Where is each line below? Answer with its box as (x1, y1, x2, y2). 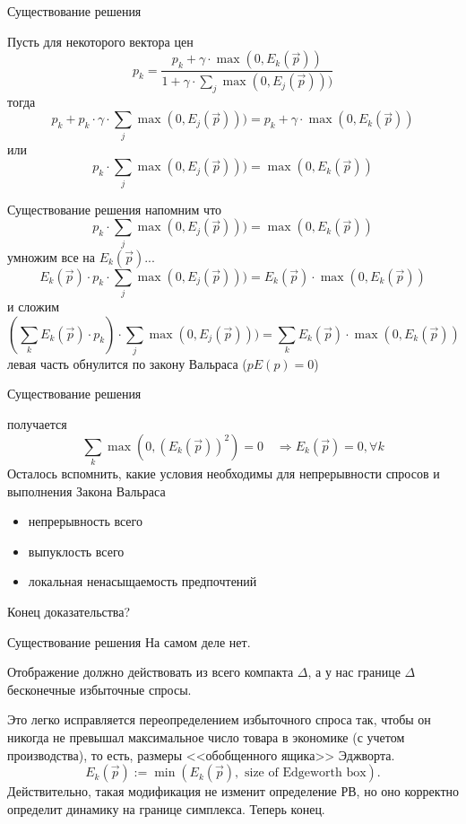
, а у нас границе (307, 662, 401, 681)
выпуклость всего (28, 541, 125, 560)
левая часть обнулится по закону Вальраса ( (7, 354, 247, 373)
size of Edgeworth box (244, 767, 367, 780)
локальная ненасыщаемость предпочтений (28, 572, 257, 591)
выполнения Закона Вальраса (7, 481, 166, 500)
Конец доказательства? (7, 601, 131, 620)
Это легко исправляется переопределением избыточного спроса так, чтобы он (7, 710, 431, 729)
